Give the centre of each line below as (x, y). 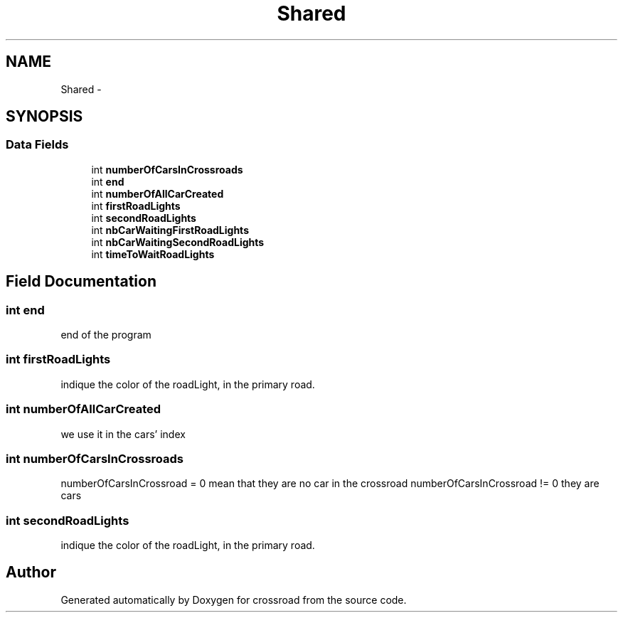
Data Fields (37, 145)
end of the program (106, 335)
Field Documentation (81, 282)
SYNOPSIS (44, 117)
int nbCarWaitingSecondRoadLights (178, 242)
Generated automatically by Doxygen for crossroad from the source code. (234, 600)
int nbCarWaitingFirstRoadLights (170, 230)
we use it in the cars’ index (123, 434)
